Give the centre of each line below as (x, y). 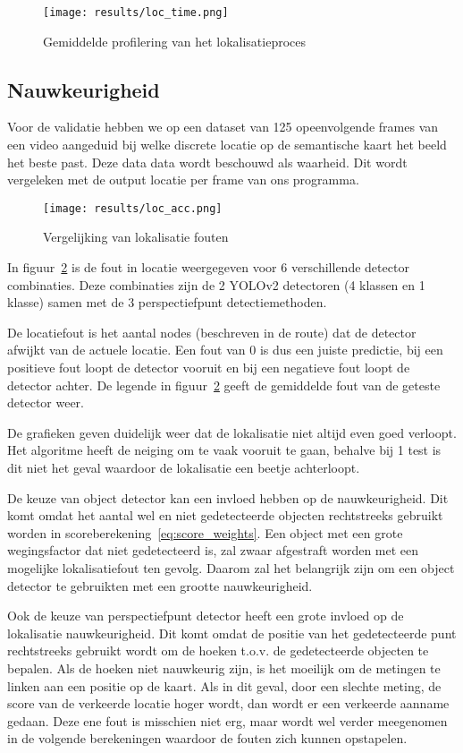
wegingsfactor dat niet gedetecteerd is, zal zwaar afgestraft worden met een (213, 550)
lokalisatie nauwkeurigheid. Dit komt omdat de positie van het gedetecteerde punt (232, 633)
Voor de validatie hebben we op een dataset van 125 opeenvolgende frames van (223, 127)
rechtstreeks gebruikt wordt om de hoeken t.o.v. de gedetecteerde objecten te (218, 650)
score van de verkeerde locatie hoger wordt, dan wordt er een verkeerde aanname (228, 703)
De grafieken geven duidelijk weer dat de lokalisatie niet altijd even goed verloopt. (232, 432)
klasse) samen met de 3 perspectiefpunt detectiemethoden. (167, 302)
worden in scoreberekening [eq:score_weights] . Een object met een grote (205, 532)
